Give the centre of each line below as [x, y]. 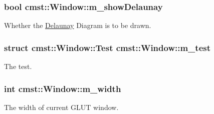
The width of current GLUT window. [61, 107]
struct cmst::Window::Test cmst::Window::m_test [107, 47]
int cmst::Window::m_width [63, 88]
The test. [18, 66]
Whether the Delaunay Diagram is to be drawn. [78, 25]
